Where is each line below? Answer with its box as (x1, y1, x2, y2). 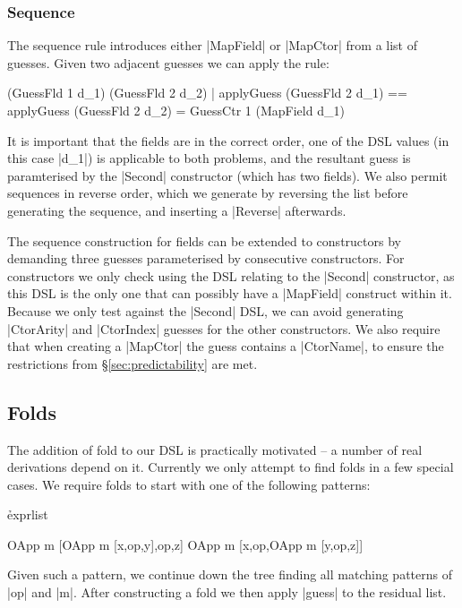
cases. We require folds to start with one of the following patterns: (7, 475, 371, 493)
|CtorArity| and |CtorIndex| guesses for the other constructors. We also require (7, 319, 441, 338)
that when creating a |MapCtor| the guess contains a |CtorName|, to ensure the (7, 337, 444, 355)
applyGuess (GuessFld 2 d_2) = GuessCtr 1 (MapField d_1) (7, 101, 345, 119)
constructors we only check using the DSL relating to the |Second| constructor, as (7, 266, 455, 285)
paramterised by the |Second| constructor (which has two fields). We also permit (7, 166, 448, 184)
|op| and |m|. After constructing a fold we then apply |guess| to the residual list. (7, 583, 447, 602)
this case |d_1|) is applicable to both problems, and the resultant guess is (7, 149, 411, 167)
